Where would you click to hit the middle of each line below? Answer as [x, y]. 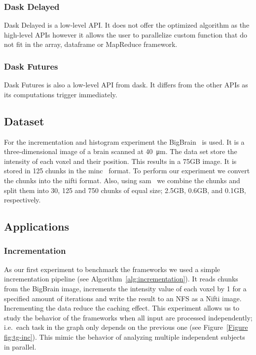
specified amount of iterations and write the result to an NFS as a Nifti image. [123, 298]
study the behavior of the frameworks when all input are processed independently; [128, 317]
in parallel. [20, 346]
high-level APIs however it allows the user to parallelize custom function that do [126, 34]
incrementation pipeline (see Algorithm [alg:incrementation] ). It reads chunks [121, 279]
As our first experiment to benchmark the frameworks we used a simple [112, 269]
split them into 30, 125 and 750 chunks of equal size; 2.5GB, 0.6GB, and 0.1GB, [125, 190]
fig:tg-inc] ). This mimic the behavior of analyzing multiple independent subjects [125, 336]
